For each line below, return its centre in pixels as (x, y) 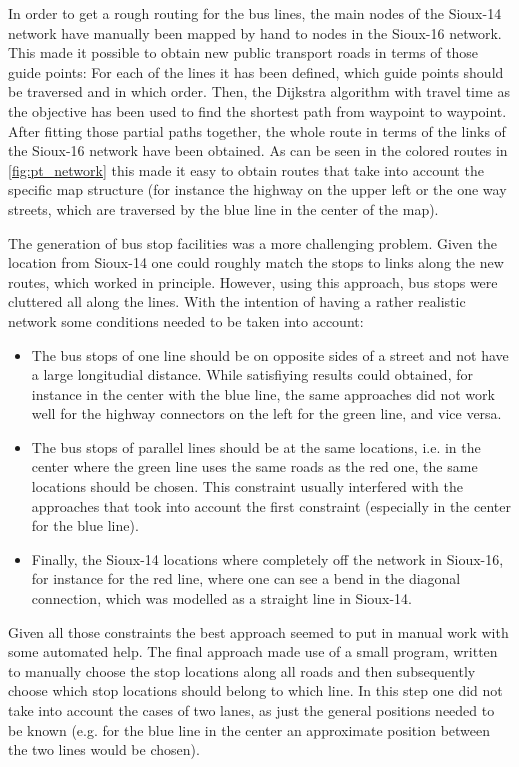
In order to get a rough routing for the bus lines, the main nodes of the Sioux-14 (255, 13)
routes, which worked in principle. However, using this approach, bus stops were (253, 281)
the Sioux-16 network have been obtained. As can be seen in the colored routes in (258, 150)
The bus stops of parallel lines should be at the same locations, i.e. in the (256, 446)
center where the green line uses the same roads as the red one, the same (254, 466)
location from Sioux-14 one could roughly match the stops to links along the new (256, 262)
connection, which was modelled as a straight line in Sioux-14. (222, 598)
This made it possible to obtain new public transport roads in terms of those (243, 52)
